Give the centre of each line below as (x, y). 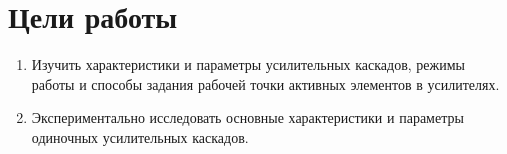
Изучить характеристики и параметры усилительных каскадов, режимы (248, 64)
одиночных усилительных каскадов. (140, 136)
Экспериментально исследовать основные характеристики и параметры (247, 117)
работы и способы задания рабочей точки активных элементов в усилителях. (265, 83)
